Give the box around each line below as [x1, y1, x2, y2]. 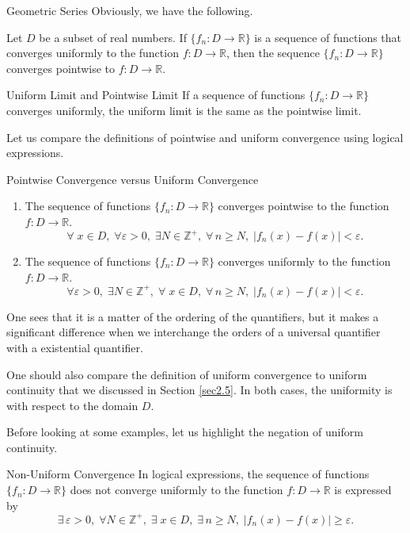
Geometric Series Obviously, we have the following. [6, 2, 253, 18]
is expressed [334, 481, 392, 498]
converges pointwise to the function [218, 197, 389, 214]
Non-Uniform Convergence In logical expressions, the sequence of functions [6, 466, 370, 482]
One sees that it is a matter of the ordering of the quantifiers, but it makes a [6, 308, 379, 324]
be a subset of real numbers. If [39, 29, 187, 45]
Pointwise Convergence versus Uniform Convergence [6, 171, 259, 187]
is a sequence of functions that [254, 29, 402, 45]
